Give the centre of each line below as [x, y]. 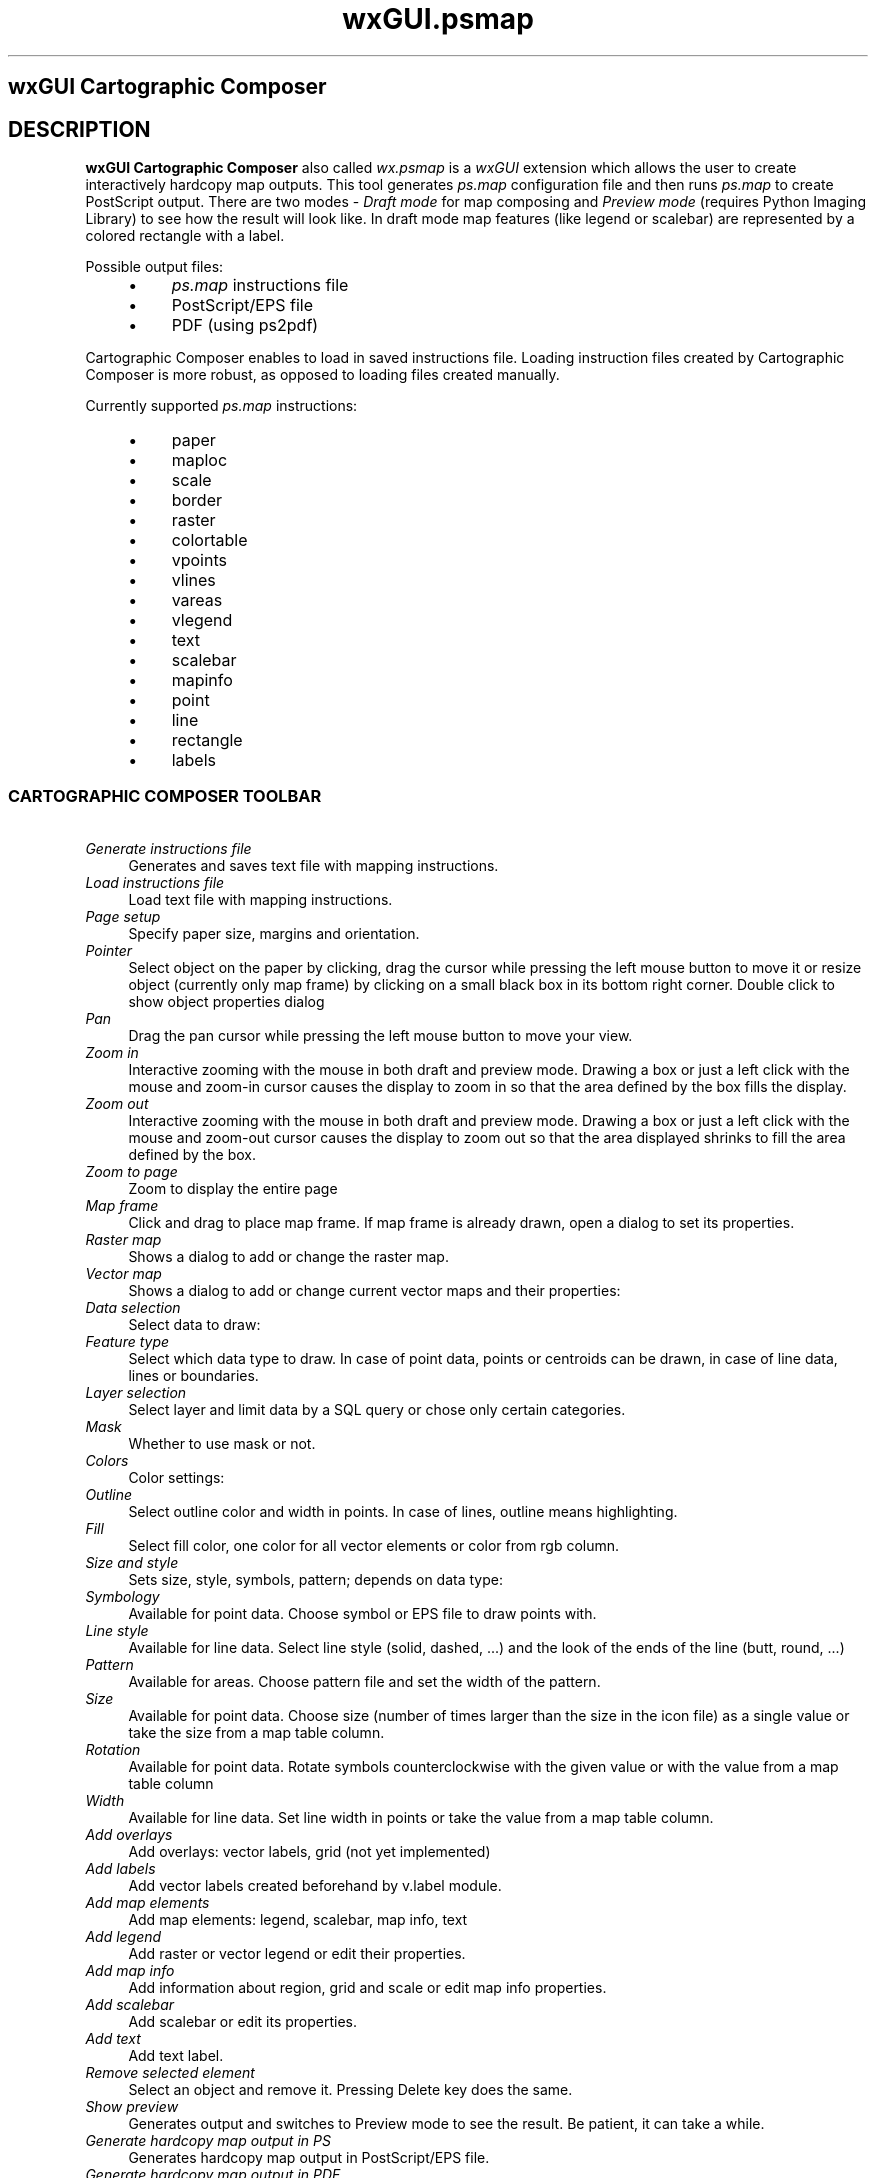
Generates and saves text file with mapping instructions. [313, 865]
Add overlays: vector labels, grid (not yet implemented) [309, 1851]
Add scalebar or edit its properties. [243, 2021]
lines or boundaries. [193, 1375]
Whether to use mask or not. [222, 1443]
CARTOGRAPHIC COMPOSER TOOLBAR [165, 796]
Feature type [127, 1341]
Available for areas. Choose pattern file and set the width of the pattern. [364, 1681]
